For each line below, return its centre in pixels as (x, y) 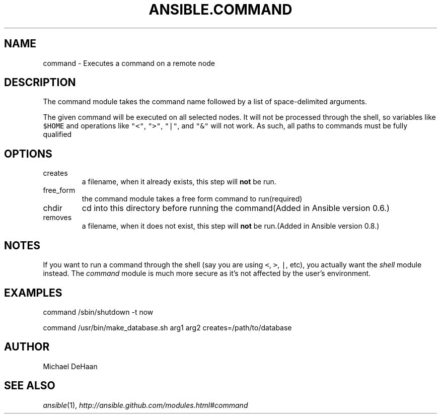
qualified (57, 134)
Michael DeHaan (70, 366)
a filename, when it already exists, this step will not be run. (179, 182)
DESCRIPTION (40, 83)
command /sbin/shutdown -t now (98, 312)
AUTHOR (27, 347)
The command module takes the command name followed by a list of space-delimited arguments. (205, 102)
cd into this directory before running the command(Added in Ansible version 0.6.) (236, 208)
